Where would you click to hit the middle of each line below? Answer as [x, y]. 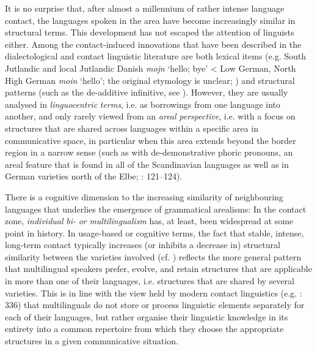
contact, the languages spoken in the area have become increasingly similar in [150, 20]
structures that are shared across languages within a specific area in [132, 128]
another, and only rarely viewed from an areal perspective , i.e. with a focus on [150, 116]
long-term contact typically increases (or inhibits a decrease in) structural [143, 245]
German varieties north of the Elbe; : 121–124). [94, 176]
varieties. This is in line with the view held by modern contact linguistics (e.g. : [154, 292]
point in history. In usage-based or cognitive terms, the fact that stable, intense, [155, 232]
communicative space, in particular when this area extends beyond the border [151, 140]
